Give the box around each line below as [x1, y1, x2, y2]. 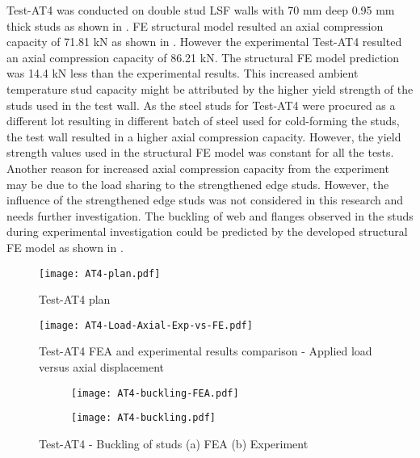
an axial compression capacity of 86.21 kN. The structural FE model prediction [6, 48, 400, 65]
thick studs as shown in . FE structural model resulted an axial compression [6, 17, 384, 34]
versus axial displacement [39, 359, 165, 375]
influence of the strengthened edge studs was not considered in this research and [6, 191, 404, 208]
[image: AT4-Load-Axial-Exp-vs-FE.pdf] [39, 319, 253, 331]
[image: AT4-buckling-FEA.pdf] [71, 387, 239, 399]
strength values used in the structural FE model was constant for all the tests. [6, 144, 394, 161]
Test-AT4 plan [39, 291, 111, 308]
